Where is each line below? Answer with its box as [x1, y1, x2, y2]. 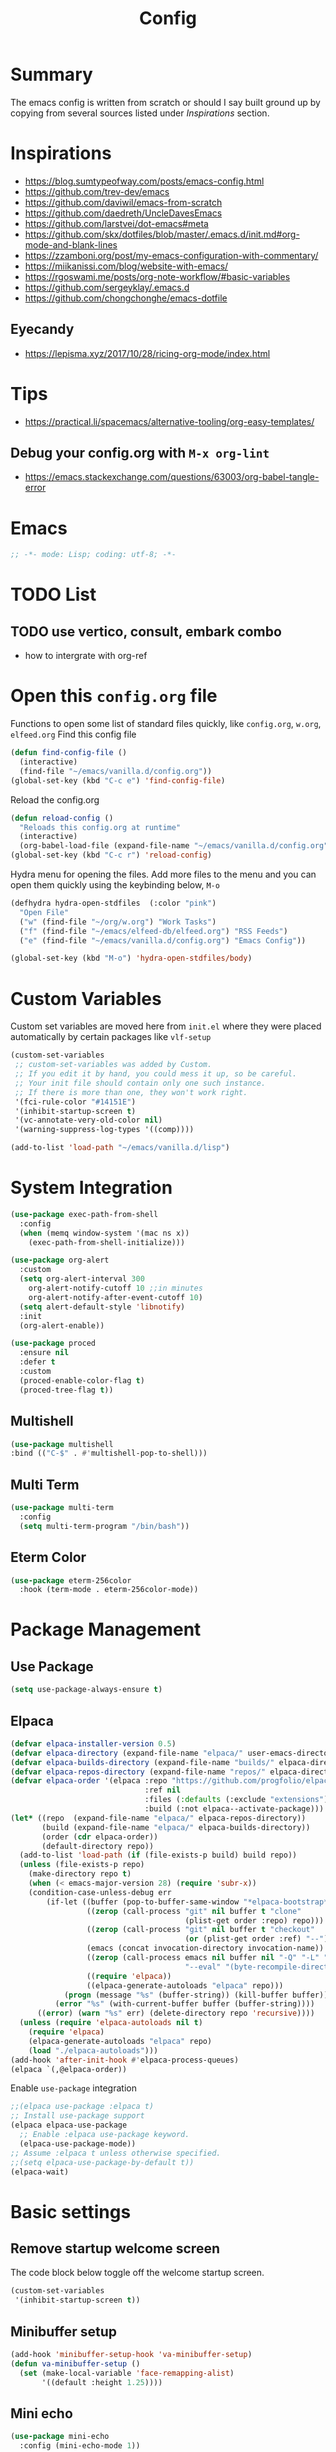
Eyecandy [10, 321, 75, 338]
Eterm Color [10, 1549, 87, 1566]
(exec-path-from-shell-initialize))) [28, 1237, 186, 1247]
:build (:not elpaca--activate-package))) [144, 1804, 325, 1814]
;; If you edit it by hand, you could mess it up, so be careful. [14, 1069, 298, 1079]
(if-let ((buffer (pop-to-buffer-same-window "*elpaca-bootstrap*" [46, 1897, 333, 1907]
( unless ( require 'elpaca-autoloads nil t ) [19, 2018, 203, 2028]
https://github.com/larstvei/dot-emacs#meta [24, 217, 209, 229]
